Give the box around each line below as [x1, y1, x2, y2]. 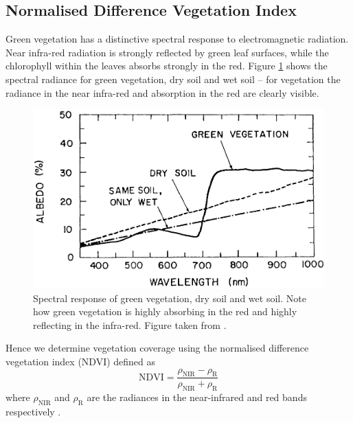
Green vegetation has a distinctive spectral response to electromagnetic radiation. [5, 32, 349, 46]
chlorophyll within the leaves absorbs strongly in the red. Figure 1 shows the [5, 58, 328, 73]
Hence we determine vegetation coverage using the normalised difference [5, 341, 309, 355]
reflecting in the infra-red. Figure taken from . [33, 317, 227, 332]
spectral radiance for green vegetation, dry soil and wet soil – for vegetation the [5, 71, 341, 86]
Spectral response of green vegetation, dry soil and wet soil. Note [33, 290, 306, 305]
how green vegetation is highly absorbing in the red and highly [33, 304, 297, 319]
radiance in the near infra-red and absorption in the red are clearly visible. [5, 85, 319, 100]
